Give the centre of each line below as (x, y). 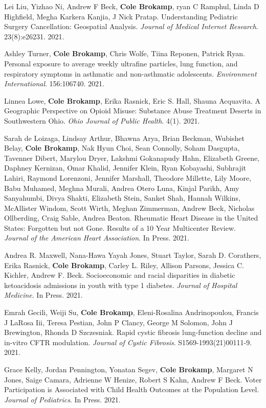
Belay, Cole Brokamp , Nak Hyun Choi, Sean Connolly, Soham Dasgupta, (122, 148)
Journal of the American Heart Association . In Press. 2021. (97, 238)
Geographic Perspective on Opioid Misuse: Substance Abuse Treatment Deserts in (133, 111)
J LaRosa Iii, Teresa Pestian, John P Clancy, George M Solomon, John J (118, 322)
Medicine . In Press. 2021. (43, 295)
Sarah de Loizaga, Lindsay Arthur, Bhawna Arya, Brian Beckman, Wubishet (124, 138)
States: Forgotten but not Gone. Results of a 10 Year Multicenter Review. (120, 227)
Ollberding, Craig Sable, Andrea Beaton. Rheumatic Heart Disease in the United (131, 218)
